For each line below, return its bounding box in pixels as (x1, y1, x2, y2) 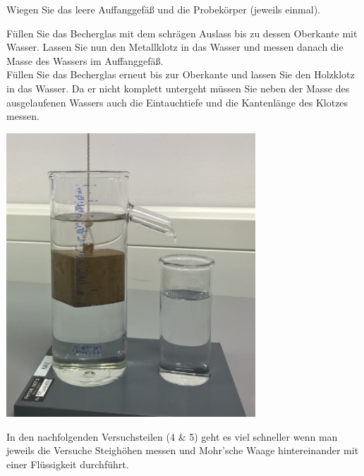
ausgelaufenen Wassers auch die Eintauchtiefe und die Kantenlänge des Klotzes (6, 94, 348, 109)
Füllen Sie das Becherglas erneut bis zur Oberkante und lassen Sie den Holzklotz (6, 67, 355, 82)
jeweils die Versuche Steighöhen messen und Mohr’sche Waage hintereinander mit (6, 443, 359, 458)
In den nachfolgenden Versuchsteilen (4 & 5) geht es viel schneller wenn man (6, 429, 338, 444)
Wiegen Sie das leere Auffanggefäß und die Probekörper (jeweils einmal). (6, 2, 321, 16)
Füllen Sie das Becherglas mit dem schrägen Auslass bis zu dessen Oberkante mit (6, 25, 358, 40)
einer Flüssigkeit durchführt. (6, 456, 129, 471)
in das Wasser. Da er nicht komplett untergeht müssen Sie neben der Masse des (6, 80, 350, 95)
